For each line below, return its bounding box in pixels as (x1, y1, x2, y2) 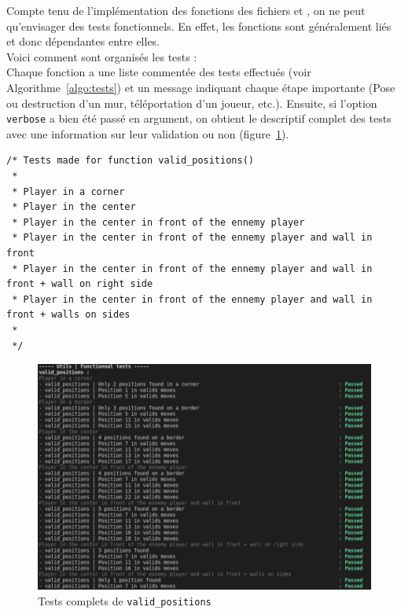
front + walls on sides (6, 309, 131, 321)
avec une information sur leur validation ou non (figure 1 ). (6, 125, 289, 142)
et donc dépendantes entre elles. (6, 33, 160, 50)
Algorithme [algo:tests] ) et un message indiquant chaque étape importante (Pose (6, 79, 395, 95)
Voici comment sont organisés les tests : (6, 48, 197, 64)
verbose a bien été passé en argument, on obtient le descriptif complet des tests (6, 110, 392, 127)
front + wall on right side (6, 278, 153, 290)
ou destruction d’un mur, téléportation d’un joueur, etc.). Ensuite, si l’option (6, 94, 377, 111)
